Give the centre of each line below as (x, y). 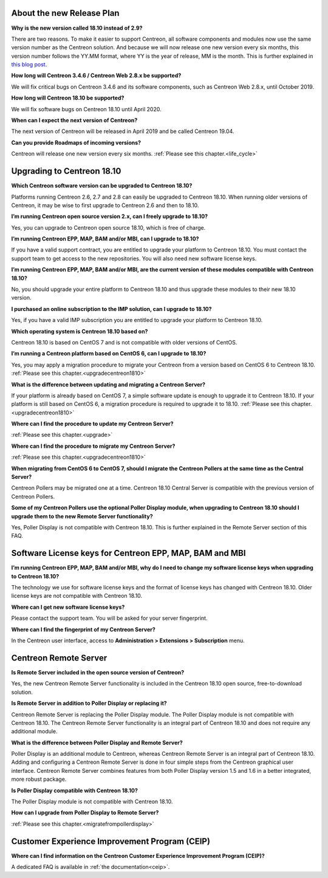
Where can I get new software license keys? (68, 607)
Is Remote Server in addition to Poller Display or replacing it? (89, 703)
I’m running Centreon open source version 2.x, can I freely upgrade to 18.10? (110, 216)
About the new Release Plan (65, 13)
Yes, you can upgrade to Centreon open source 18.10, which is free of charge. (108, 227)
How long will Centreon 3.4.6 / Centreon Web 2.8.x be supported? (96, 75)
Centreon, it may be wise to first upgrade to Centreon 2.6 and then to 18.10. (105, 205)
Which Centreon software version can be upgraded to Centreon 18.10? (102, 186)
